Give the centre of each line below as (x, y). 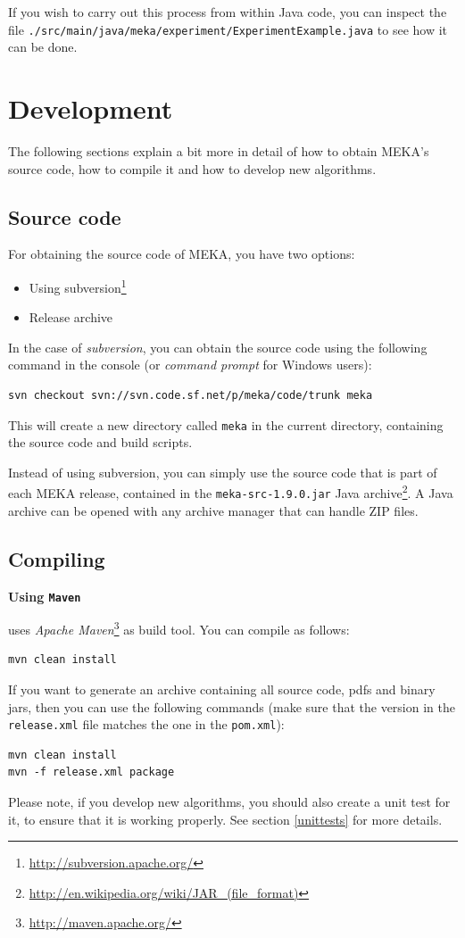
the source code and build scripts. (100, 442)
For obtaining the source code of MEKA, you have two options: (182, 254)
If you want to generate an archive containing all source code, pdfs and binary (222, 689)
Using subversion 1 (78, 286)
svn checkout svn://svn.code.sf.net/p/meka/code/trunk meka (191, 395)
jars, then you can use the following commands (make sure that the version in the (232, 706)
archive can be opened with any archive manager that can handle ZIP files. (213, 510)
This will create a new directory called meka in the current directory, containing (226, 424)
